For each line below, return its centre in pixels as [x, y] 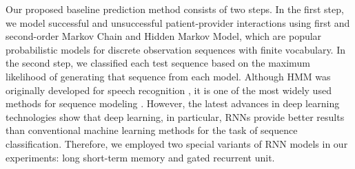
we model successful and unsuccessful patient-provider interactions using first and [178, 22]
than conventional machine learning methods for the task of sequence [152, 130]
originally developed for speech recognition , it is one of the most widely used [169, 90]
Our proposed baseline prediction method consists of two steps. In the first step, [175, 9]
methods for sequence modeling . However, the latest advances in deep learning [173, 103]
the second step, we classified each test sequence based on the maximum [158, 63]
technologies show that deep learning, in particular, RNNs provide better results [175, 116]
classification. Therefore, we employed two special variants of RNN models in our [177, 143]
